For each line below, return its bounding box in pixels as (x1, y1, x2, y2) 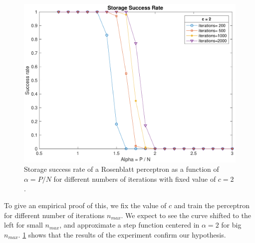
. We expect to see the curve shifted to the (121, 210, 251, 220)
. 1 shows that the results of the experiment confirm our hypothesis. (18, 229, 226, 240)
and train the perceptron (174, 200, 250, 210)
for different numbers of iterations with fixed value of (53, 173, 216, 184)
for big (221, 220, 242, 230)
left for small (4, 220, 43, 230)
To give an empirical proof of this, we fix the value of (4, 200, 167, 210)
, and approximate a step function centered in (59, 220, 200, 230)
